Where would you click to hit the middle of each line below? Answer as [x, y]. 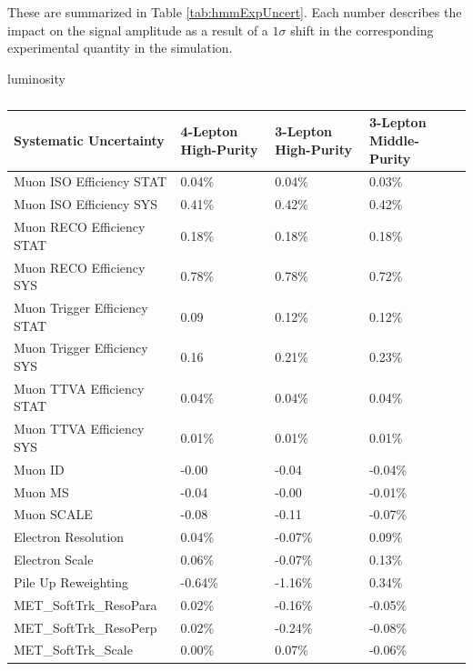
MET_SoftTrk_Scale [73, 650]
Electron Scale [54, 560]
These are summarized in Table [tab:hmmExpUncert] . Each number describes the [235, 12]
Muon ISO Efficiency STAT [91, 181]
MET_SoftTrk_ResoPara [86, 604]
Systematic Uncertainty [89, 140]
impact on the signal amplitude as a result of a [138, 30]
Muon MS [41, 491]
